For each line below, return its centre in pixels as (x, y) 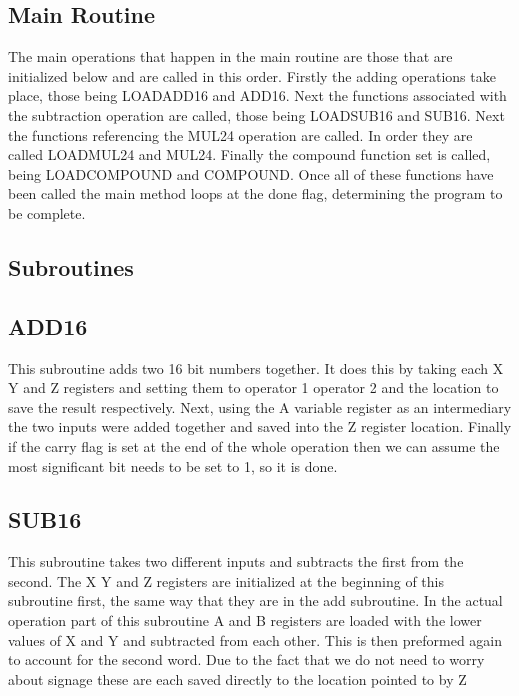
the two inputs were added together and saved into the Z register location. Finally (260, 426)
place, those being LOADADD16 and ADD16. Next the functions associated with (257, 95)
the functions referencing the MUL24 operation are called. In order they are (240, 134)
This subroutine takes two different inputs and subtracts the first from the (236, 561)
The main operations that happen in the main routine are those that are (230, 56)
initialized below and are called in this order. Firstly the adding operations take (252, 75)
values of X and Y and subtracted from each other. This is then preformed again (255, 639)
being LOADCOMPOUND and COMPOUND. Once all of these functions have (251, 173)
